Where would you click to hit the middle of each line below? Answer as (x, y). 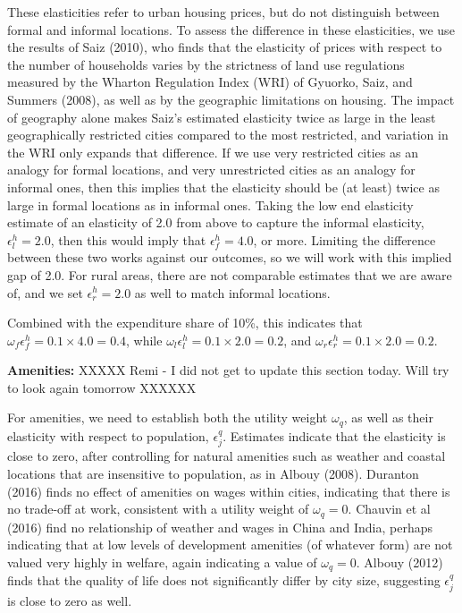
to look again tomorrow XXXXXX (102, 387)
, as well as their (388, 417)
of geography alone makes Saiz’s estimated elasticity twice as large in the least (222, 117)
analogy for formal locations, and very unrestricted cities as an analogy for (211, 170)
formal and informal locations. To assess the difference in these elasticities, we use (231, 29)
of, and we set (45, 292)
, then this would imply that (128, 239)
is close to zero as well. (70, 600)
